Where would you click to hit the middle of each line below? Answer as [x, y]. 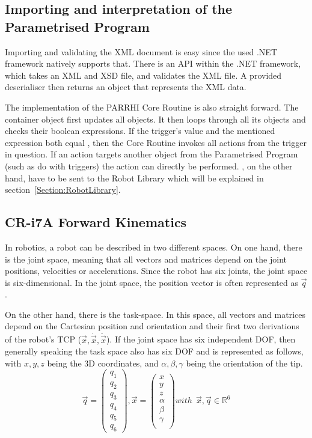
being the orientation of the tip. [244, 363]
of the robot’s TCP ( [43, 339]
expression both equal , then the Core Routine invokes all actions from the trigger [156, 142]
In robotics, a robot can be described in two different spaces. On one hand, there [154, 247]
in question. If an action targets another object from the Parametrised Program [151, 154]
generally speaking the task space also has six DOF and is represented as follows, [154, 351]
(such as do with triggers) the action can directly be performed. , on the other [149, 166]
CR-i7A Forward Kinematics [96, 222]
